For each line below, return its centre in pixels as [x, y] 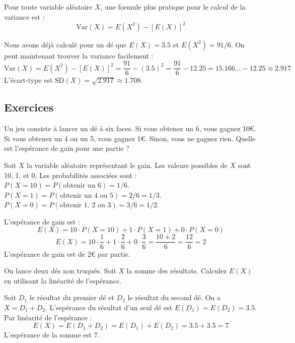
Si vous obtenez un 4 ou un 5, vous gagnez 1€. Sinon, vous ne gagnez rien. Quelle [130, 138]
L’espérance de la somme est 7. [52, 335]
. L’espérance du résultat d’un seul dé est [109, 307]
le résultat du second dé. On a [174, 297]
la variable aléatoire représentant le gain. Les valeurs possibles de [127, 165]
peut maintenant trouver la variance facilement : [79, 55]
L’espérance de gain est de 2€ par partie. [67, 253]
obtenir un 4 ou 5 [87, 195]
